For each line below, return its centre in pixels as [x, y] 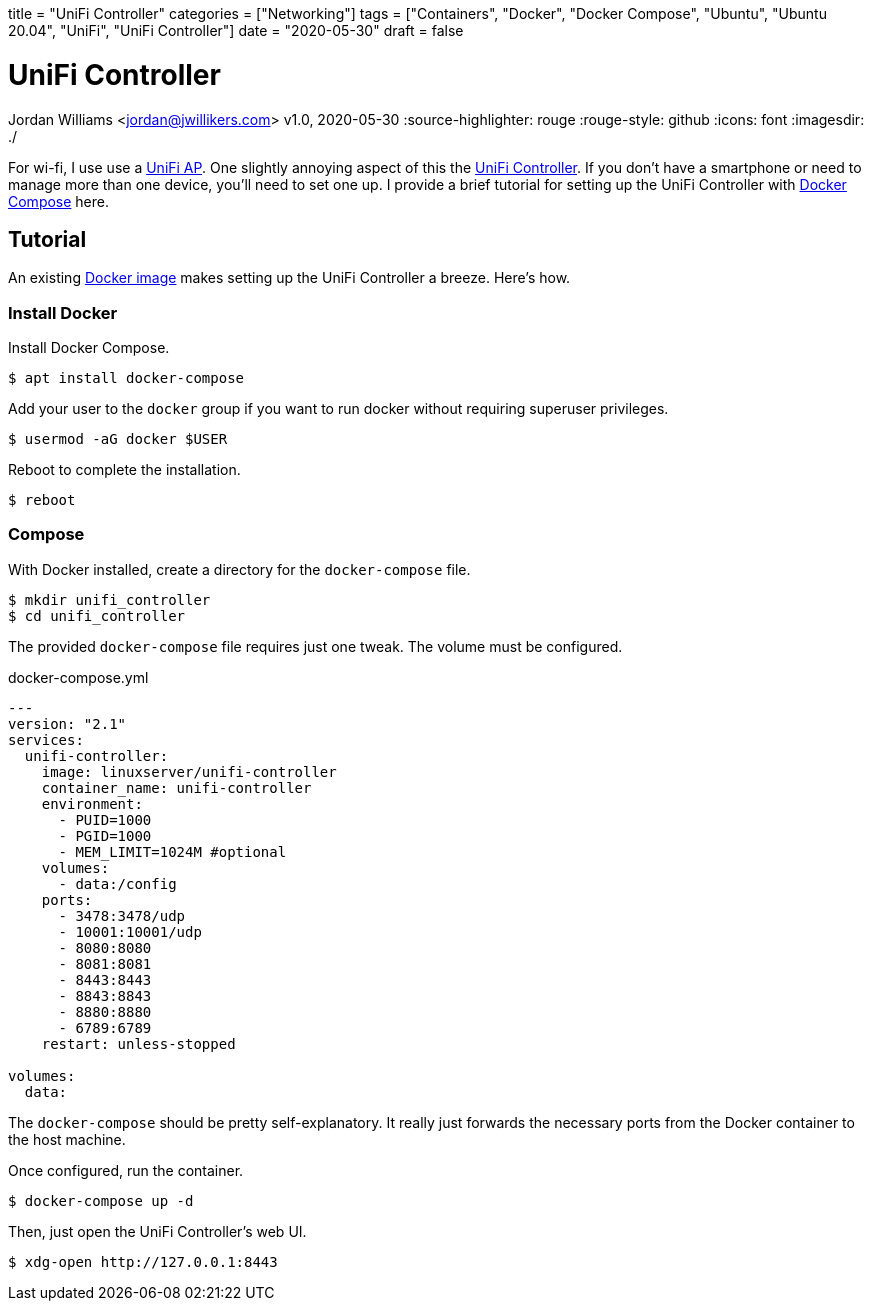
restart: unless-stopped [138, 1043]
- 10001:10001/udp [130, 931]
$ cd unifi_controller [97, 615]
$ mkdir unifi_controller [109, 599]
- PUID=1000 [105, 819]
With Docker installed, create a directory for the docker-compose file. [239, 569]
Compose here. [59, 201]
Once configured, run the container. [126, 1170]
